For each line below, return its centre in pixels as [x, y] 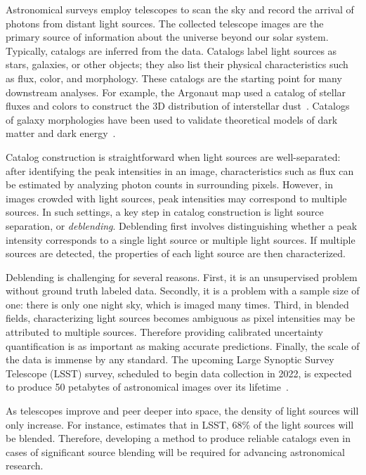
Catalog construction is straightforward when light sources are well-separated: [173, 156]
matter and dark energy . [61, 133]
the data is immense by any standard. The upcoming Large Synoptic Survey [170, 359]
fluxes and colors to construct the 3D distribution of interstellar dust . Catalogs [178, 106]
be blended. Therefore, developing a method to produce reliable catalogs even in [178, 438]
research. [25, 466]
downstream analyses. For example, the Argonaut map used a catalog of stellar [176, 92]
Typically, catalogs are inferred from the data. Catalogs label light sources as [171, 50]
